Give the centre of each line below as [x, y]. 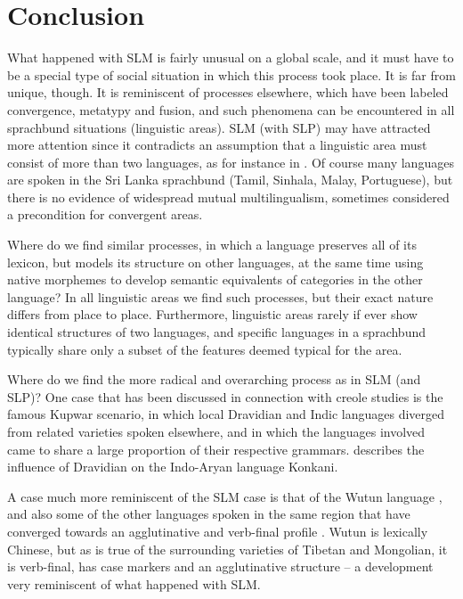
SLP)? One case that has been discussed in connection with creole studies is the [225, 396]
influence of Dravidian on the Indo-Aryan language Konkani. [173, 467]
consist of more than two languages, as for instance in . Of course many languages [231, 162]
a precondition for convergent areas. [105, 214]
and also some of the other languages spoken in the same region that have [209, 514]
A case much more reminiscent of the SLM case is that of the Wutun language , [225, 496]
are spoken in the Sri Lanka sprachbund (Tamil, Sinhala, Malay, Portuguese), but [230, 180]
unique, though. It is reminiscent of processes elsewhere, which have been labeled [228, 92]
